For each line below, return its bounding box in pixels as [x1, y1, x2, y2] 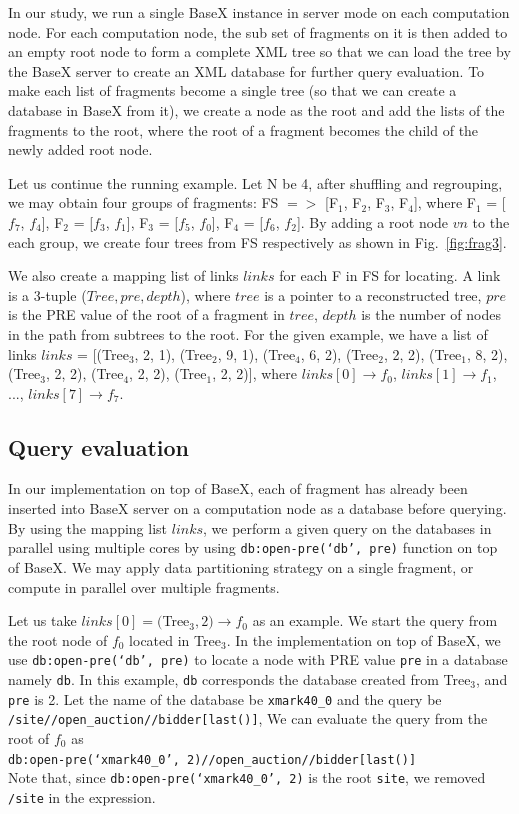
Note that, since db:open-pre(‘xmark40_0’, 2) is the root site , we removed [8, 767, 486, 788]
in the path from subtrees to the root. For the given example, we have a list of [8, 323, 488, 344]
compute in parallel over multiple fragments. [8, 576, 280, 597]
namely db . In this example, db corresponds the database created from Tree [8, 668, 471, 689]
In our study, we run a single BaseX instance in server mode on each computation [8, 2, 510, 22]
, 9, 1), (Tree [217, 343, 296, 364]
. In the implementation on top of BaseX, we [226, 629, 501, 650]
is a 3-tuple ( [8, 284, 87, 305]
